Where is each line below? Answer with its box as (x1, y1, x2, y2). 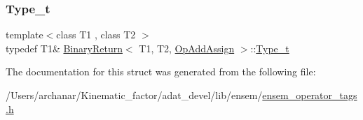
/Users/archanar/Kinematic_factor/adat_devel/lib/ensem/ (6, 88, 263, 102)
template (6, 27, 43, 42)
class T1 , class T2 (56, 27, 136, 42)
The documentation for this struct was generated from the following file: (6, 64, 316, 79)
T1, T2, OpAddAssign (139, 40, 235, 55)
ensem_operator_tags (262, 88, 357, 102)
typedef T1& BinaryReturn (6, 40, 123, 55)
